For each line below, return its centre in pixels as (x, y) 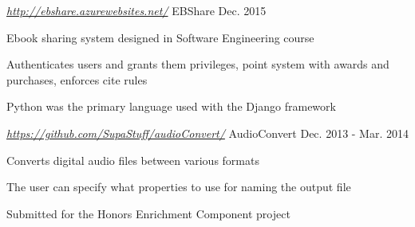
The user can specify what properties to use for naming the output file (179, 187)
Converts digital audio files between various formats (133, 160)
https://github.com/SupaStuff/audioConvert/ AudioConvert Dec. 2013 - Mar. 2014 (208, 133)
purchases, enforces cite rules (77, 79)
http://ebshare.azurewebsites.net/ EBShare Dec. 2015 (136, 10)
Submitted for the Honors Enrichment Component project (148, 213)
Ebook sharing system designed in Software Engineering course (160, 37)
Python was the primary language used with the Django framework (171, 106)
